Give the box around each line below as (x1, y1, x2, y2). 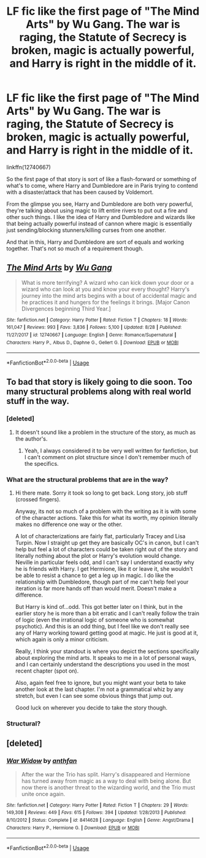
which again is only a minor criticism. (15, 636, 109, 643)
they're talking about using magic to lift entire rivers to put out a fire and (6, 207, 188, 214)
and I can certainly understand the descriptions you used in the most (15, 661, 189, 668)
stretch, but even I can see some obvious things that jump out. (15, 692, 173, 700)
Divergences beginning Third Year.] (21, 305, 112, 312)
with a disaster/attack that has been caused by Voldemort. (6, 188, 154, 196)
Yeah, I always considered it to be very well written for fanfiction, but (24, 447, 198, 454)
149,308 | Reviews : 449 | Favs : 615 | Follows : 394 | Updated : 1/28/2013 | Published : (6, 810, 187, 816)
